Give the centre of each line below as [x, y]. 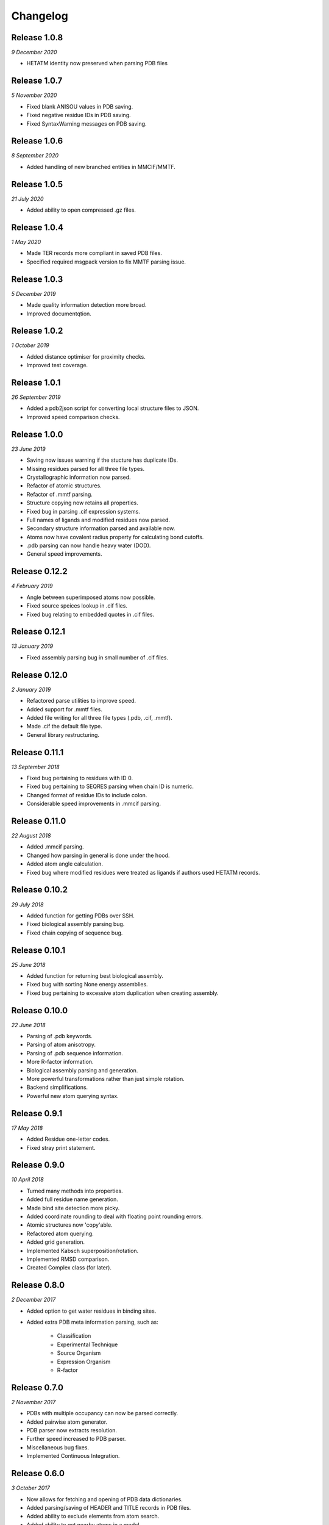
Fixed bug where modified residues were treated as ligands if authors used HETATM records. [143, 872]
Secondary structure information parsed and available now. [101, 528]
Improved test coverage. [57, 365]
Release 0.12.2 [40, 571]
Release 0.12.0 [40, 675]
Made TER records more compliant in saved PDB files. [94, 253]
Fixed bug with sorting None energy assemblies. [87, 985]
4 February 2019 [32, 586]
